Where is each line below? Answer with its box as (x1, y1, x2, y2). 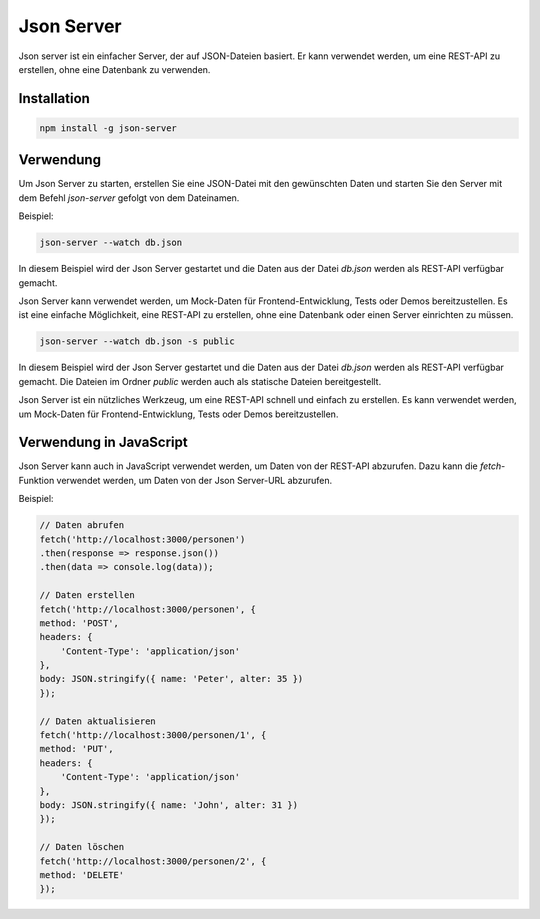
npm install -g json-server (39, 122, 177, 134)
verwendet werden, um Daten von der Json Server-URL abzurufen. (56, 474, 333, 486)
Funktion (18, 474, 55, 486)
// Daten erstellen (39, 590, 135, 601)
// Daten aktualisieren (39, 715, 157, 727)
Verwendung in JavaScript (18, 434, 189, 451)
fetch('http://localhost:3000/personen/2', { (39, 855, 267, 867)
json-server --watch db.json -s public (39, 336, 235, 347)
